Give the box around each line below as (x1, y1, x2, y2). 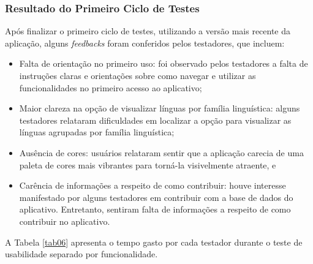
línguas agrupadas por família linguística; (19, 126, 175, 138)
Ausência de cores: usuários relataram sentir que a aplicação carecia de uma (19, 146, 304, 159)
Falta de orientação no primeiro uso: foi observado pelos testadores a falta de (19, 57, 308, 70)
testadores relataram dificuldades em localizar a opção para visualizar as (19, 113, 292, 126)
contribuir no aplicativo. (19, 214, 110, 227)
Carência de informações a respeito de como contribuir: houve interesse (19, 179, 286, 192)
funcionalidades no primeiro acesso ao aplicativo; (19, 81, 202, 94)
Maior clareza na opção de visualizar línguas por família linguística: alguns (19, 102, 300, 115)
